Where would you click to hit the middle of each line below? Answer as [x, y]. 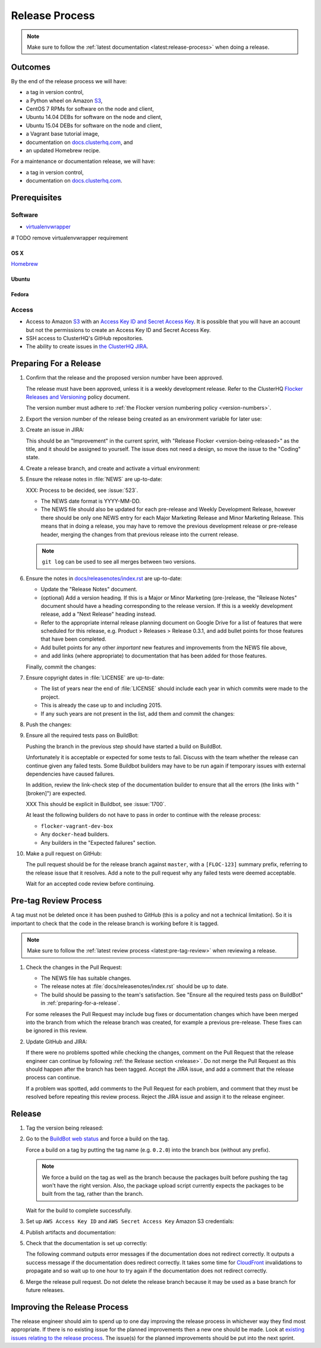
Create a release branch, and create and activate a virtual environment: [113, 468]
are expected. [70, 793]
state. [33, 457]
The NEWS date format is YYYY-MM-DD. [91, 501]
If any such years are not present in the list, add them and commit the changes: [138, 713]
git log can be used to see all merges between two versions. [119, 562]
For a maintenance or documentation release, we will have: [83, 161]
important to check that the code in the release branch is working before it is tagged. [115, 923]
